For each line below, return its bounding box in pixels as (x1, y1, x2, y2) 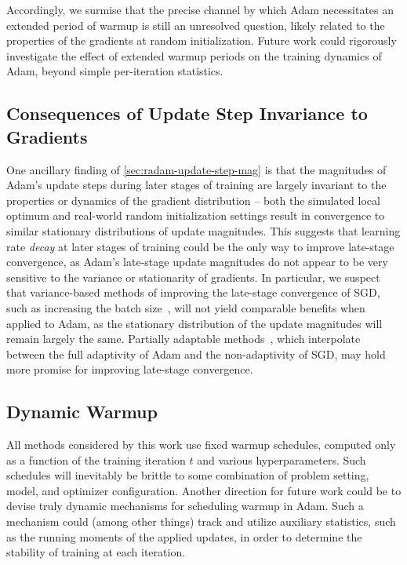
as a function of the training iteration (6, 451, 186, 468)
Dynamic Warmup (6, 399, 158, 424)
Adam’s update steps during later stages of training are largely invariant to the (6, 177, 387, 193)
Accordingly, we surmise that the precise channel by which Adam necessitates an (6, 2, 394, 17)
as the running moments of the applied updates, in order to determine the (6, 528, 362, 545)
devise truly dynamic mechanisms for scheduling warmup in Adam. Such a (6, 498, 364, 514)
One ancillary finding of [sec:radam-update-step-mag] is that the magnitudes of (6, 161, 387, 177)
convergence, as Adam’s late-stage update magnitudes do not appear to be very (6, 253, 388, 270)
